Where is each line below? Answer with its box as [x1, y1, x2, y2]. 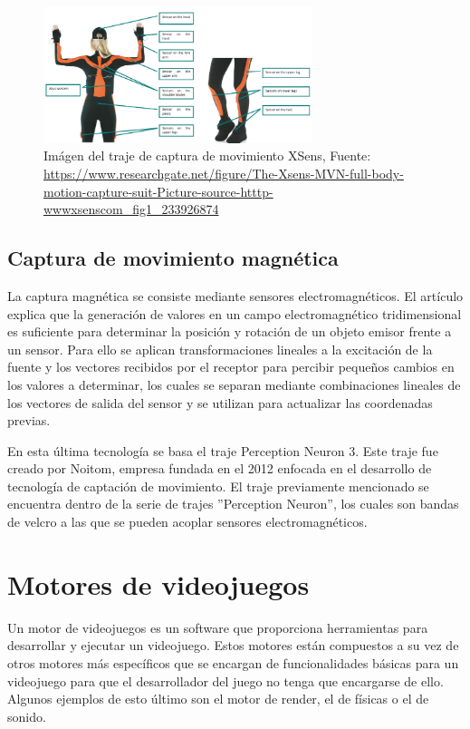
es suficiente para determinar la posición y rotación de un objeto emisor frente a [7, 322, 452, 341]
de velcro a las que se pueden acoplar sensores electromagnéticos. [7, 512, 368, 531]
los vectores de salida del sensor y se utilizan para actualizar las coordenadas [7, 393, 433, 412]
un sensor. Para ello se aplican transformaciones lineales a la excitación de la [7, 339, 433, 358]
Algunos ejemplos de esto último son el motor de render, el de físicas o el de [7, 689, 429, 708]
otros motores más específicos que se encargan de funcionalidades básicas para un [7, 653, 459, 672]
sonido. [7, 706, 46, 725]
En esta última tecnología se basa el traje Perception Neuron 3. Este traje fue [7, 441, 438, 460]
